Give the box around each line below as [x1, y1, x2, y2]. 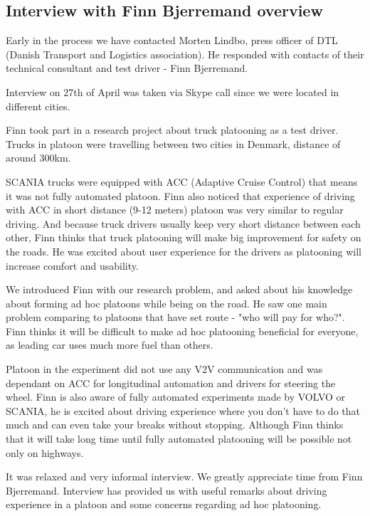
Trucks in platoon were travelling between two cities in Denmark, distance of [6, 136, 341, 151]
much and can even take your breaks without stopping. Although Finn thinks [6, 417, 344, 432]
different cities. [6, 98, 70, 113]
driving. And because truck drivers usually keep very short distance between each [6, 216, 361, 231]
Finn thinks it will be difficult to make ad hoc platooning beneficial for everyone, [6, 323, 359, 338]
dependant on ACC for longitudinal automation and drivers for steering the [6, 375, 336, 390]
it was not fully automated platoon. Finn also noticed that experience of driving [6, 188, 355, 203]
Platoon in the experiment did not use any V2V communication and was [6, 362, 323, 377]
